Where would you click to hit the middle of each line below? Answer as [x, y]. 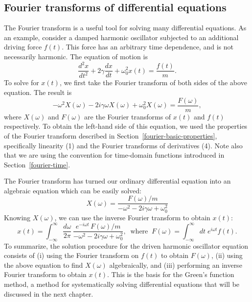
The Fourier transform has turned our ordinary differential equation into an [117, 181]
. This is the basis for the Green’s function [171, 274]
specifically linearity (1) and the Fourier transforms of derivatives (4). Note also [123, 145]
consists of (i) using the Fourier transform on [71, 255]
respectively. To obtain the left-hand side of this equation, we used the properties [126, 126]
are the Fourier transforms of [128, 116]
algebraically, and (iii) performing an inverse [176, 265]
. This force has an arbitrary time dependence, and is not [148, 47]
